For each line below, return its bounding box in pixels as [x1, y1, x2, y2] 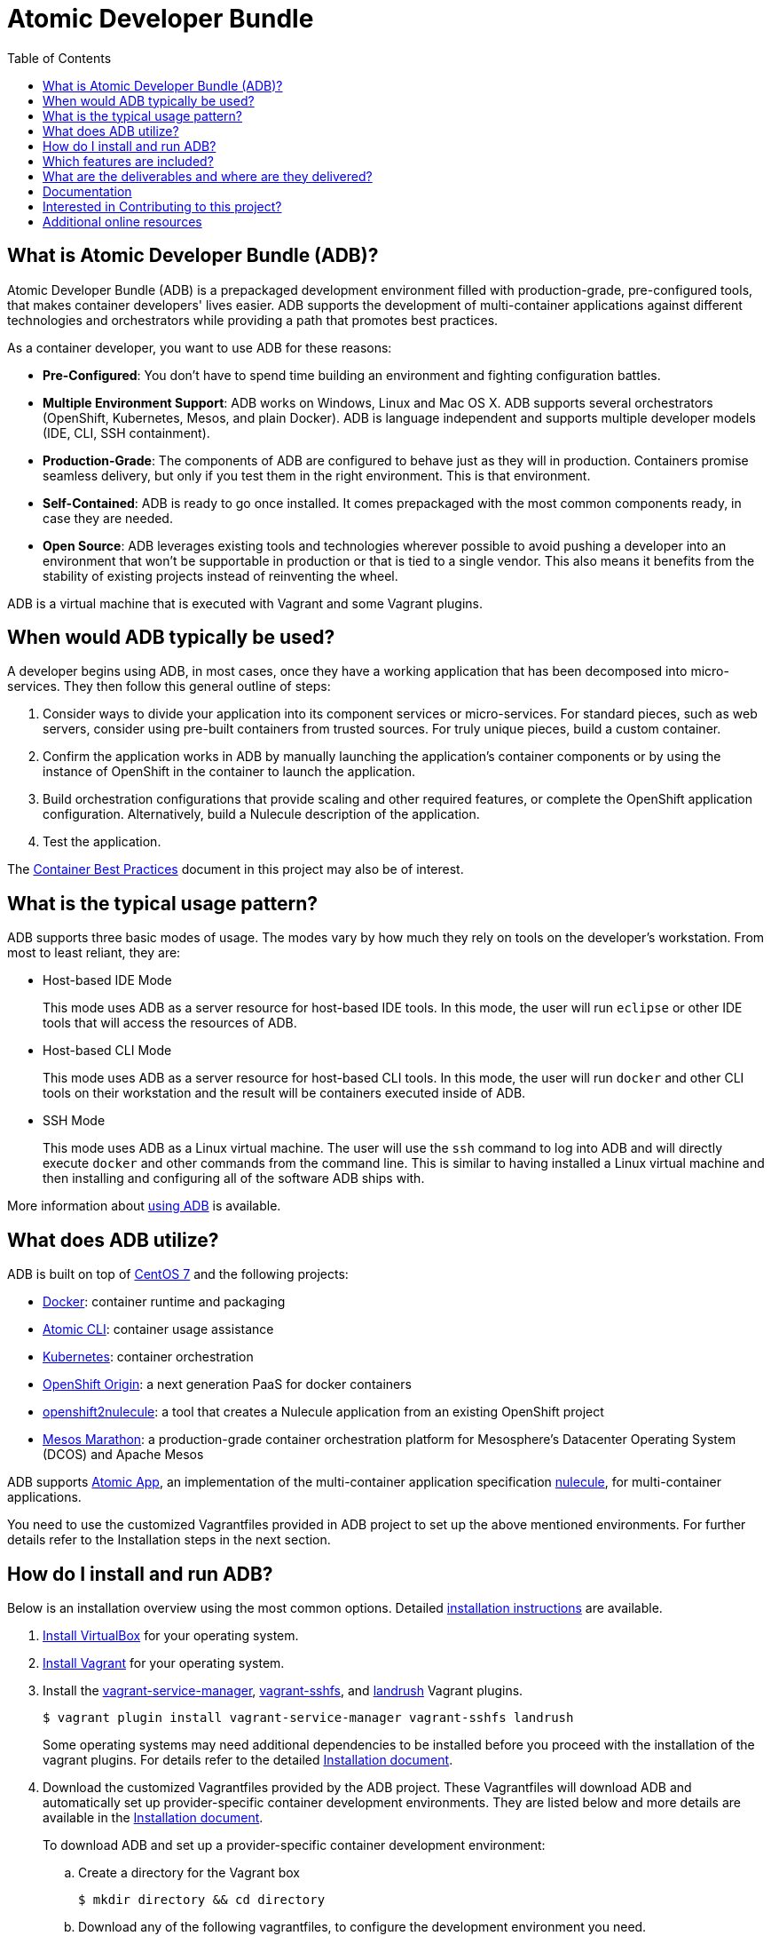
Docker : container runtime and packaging [43, 1294, 286, 1310]
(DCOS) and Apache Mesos [43, 1447, 204, 1463]
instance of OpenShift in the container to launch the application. [43, 764, 415, 780]
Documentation [43, 183, 132, 199]
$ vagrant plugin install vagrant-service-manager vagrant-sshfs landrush [43, 1710, 574, 1725]
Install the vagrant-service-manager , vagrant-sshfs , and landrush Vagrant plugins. [43, 1682, 523, 1698]
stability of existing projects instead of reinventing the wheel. [43, 567, 398, 583]
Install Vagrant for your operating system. [43, 1654, 285, 1670]
